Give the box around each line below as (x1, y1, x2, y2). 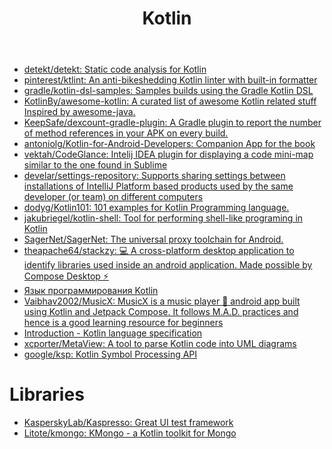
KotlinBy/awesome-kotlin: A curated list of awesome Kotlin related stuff (23, 95, 317, 107)
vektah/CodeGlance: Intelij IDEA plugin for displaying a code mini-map (23, 148, 314, 161)
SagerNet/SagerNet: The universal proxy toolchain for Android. (23, 233, 284, 246)
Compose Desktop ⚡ (23, 270, 109, 282)
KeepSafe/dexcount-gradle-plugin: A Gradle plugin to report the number (23, 117, 322, 129)
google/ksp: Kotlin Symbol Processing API (23, 348, 198, 361)
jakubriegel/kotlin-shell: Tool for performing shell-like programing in (23, 212, 304, 224)
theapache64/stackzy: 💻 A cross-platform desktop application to (23, 245, 295, 257)
